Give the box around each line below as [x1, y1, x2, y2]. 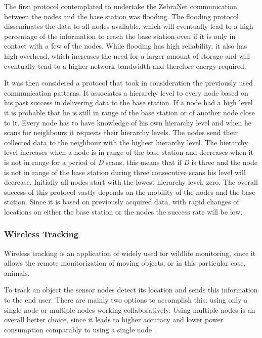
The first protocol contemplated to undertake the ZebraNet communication [4, 1, 237, 11]
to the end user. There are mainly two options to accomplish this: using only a [4, 294, 248, 305]
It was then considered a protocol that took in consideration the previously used [4, 77, 253, 88]
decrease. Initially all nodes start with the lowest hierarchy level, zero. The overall [4, 177, 258, 187]
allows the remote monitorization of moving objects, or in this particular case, [4, 258, 246, 268]
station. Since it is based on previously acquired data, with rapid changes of [4, 196, 239, 207]
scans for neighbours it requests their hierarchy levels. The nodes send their [4, 127, 238, 138]
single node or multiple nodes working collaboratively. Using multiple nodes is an [4, 304, 255, 315]
